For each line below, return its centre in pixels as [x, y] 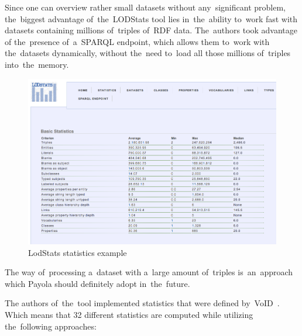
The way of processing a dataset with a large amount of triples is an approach [149, 272]
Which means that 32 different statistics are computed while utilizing [129, 315]
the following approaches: [51, 326]
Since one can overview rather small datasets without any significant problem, [145, 7]
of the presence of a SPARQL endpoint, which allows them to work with [137, 41]
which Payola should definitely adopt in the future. [97, 283]
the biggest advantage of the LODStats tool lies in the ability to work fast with [151, 18]
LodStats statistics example [78, 252]
